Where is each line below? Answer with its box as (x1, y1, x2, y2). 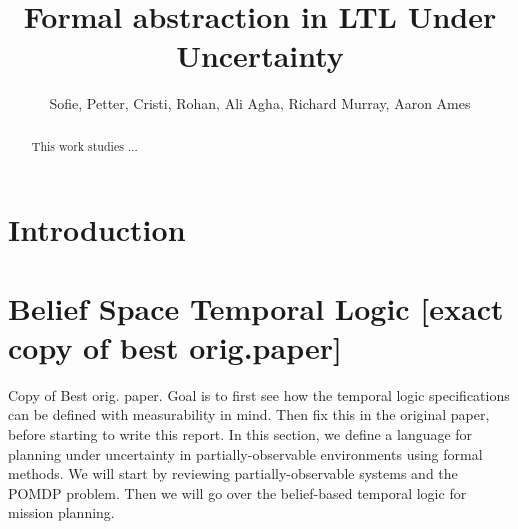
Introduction (8, 209, 186, 250)
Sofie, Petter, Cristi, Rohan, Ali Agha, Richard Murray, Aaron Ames (49, 93, 471, 114)
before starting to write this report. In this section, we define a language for (8, 424, 473, 445)
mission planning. (8, 502, 115, 523)
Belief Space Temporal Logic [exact (8, 287, 504, 328)
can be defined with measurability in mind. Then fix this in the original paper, (8, 404, 490, 425)
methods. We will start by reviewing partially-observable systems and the (8, 463, 458, 484)
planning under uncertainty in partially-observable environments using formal (8, 443, 483, 464)
